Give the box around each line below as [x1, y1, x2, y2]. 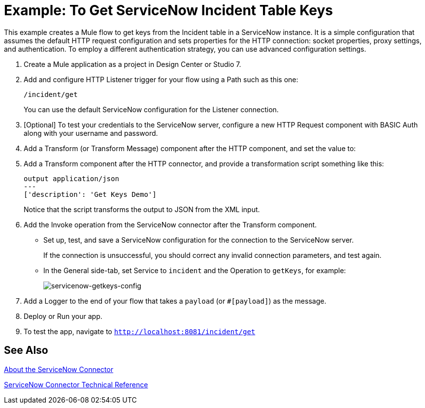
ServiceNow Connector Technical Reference [4, 380, 148, 389]
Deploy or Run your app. [24, 312, 102, 320]
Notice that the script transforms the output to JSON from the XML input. [24, 205, 260, 214]
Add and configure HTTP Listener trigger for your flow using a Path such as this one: [24, 75, 298, 84]
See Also [4, 344, 48, 357]
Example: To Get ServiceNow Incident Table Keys [4, 2, 333, 19]
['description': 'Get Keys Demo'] [24, 190, 157, 198]
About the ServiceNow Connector [4, 365, 113, 374]
